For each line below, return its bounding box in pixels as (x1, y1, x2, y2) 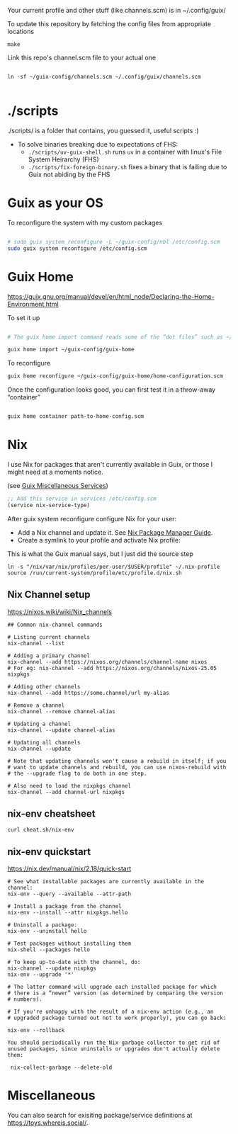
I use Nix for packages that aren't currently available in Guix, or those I (7, 460, 213, 468)
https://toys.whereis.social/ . (7, 1118, 89, 1127)
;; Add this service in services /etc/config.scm (7, 495, 157, 502)
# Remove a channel (7, 701, 65, 709)
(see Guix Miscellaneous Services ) (7, 482, 108, 489)
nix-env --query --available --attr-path (7, 890, 132, 898)
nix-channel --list (7, 640, 65, 647)
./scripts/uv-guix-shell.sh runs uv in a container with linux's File (28, 147, 222, 156)
